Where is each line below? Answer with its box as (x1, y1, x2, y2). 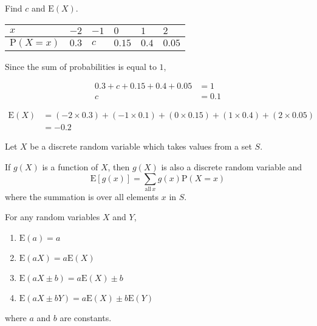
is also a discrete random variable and (161, 160, 302, 173)
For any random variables (5, 210, 100, 223)
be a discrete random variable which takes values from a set (30, 140, 252, 153)
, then (107, 160, 130, 173)
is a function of (42, 160, 98, 173)
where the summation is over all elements (5, 190, 159, 203)
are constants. (60, 311, 112, 324)
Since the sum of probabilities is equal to (5, 60, 157, 72)
